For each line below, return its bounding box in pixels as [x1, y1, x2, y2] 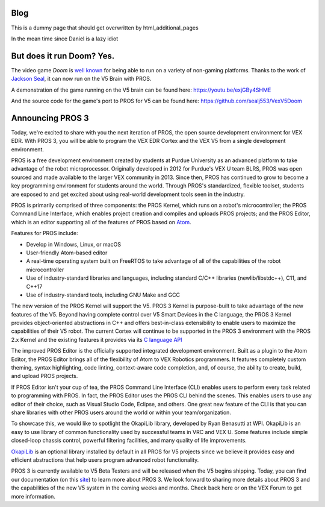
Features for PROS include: [11, 230, 78, 237]
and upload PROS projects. [11, 373, 78, 380]
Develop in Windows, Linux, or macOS [26, 241, 122, 248]
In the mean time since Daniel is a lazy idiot [11, 35, 119, 42]
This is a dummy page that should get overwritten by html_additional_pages [11, 24, 199, 31]
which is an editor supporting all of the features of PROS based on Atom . [11, 218, 192, 225]
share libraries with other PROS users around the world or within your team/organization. [11, 409, 232, 416]
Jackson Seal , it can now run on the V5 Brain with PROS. [11, 75, 152, 83]
